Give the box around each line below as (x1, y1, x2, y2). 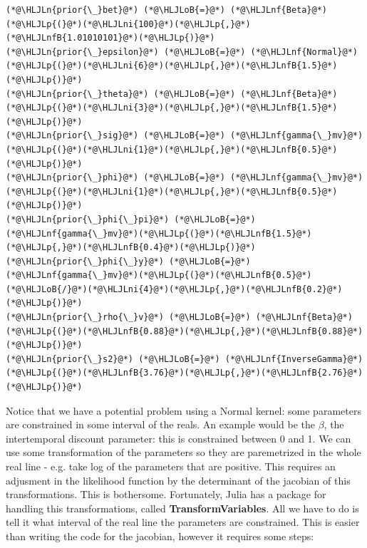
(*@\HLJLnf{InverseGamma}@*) (224, 353, 363, 364)
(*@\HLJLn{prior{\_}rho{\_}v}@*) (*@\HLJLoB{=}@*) (6, 312, 251, 323)
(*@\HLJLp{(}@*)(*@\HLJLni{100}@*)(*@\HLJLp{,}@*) (6, 19, 251, 29)
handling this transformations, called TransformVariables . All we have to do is (6, 500, 359, 515)
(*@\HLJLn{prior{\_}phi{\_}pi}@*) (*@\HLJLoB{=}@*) (6, 214, 256, 224)
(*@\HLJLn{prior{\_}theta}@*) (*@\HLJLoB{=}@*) (6, 88, 236, 99)
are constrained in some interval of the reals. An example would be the (6, 417, 315, 432)
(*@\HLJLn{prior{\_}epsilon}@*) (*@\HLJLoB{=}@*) (6, 46, 246, 57)
